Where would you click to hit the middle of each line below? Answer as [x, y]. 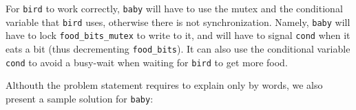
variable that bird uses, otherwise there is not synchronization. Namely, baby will [178, 22]
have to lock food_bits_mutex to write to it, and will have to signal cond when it [178, 35]
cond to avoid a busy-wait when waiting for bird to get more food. [147, 62]
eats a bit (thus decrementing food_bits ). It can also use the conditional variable [178, 48]
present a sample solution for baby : [80, 98]
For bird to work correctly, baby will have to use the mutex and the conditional [174, 8]
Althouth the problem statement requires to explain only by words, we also [164, 85]
